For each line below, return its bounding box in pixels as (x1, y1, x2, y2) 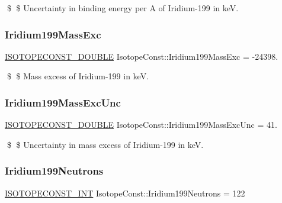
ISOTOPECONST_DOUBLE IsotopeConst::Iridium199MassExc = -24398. (5, 50, 278, 62)
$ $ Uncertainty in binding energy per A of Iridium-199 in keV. (7, 2, 239, 14)
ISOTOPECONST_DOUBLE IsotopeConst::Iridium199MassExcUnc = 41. (5, 118, 277, 131)
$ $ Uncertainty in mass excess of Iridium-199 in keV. (7, 138, 204, 150)
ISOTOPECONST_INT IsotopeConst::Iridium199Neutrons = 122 (5, 186, 245, 199)
